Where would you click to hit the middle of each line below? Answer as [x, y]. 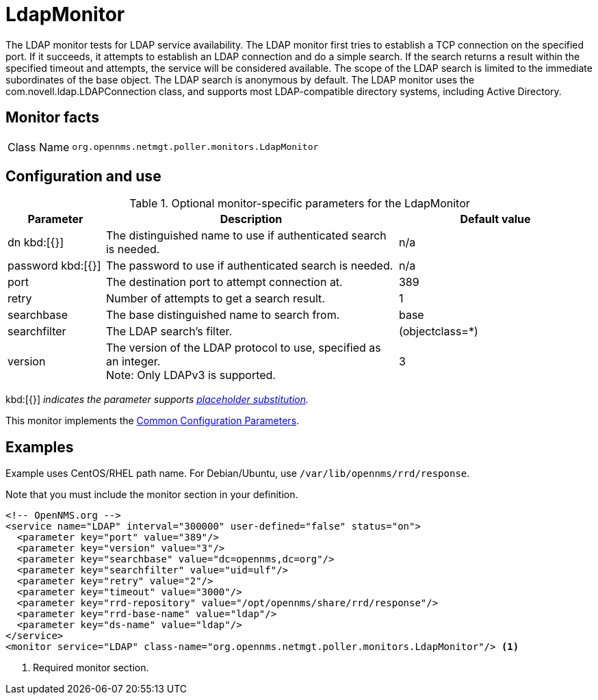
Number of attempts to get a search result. [215, 299]
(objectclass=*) [438, 332]
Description [251, 219]
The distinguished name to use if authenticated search [246, 236]
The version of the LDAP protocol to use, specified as [243, 348]
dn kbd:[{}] [36, 243]
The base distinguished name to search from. [223, 315]
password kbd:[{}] [54, 266]
